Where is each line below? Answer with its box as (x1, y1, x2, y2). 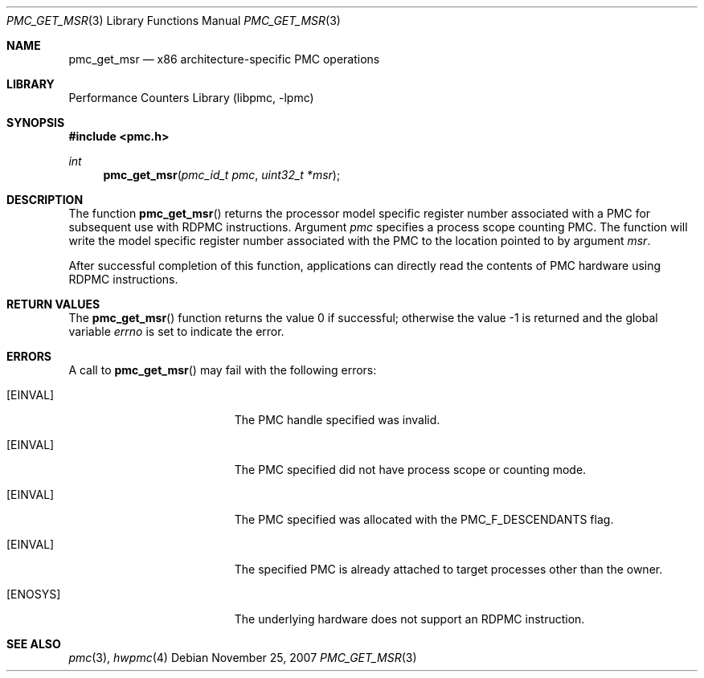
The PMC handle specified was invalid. (234, 413, 440, 427)
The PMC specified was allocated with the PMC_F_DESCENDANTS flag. (234, 513, 614, 526)
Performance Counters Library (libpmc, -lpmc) (68, 91, 314, 104)
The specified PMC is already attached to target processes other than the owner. (234, 562, 663, 576)
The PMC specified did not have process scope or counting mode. (234, 463, 587, 476)
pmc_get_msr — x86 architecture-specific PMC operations (68, 52, 380, 66)
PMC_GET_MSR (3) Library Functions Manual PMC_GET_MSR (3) (6, 14, 341, 27)
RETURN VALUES (6, 297, 100, 311)
